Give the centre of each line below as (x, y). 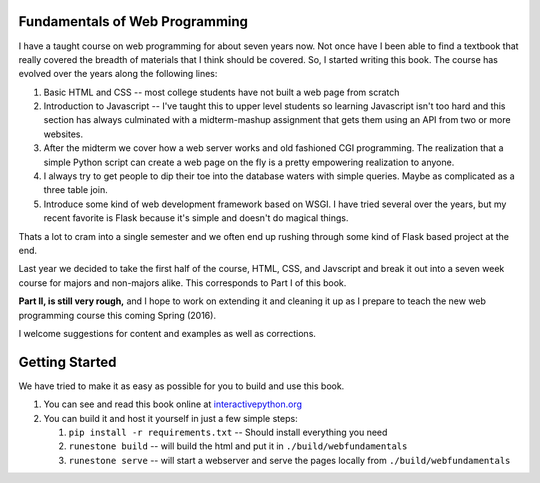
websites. (63, 134)
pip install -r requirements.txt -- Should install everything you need (228, 432)
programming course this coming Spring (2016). (117, 315)
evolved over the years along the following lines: (118, 74)
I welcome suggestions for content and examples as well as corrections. (167, 333)
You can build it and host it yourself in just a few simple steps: (171, 418)
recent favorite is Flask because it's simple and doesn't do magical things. (196, 218)
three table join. (76, 190)
